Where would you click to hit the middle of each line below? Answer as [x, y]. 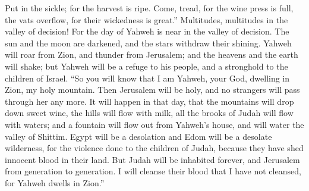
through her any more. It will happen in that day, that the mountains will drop [149, 101]
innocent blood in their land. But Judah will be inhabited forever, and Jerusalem [152, 159]
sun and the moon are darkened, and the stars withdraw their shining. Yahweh [148, 43]
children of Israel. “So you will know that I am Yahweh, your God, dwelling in [147, 78]
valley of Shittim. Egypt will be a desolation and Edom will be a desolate [138, 136]
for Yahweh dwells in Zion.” [55, 182]
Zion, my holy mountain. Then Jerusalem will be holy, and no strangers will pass [152, 90]
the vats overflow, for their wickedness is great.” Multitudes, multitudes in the [146, 19]
